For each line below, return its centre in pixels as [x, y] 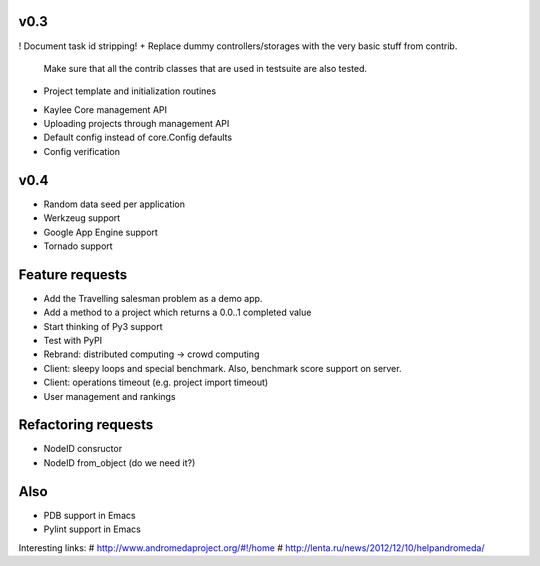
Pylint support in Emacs [92, 529]
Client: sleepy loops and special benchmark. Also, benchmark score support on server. [222, 368]
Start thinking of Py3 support [103, 326]
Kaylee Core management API [105, 109]
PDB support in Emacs [89, 515]
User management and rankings [109, 396]
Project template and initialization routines [130, 91]
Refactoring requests [86, 425]
